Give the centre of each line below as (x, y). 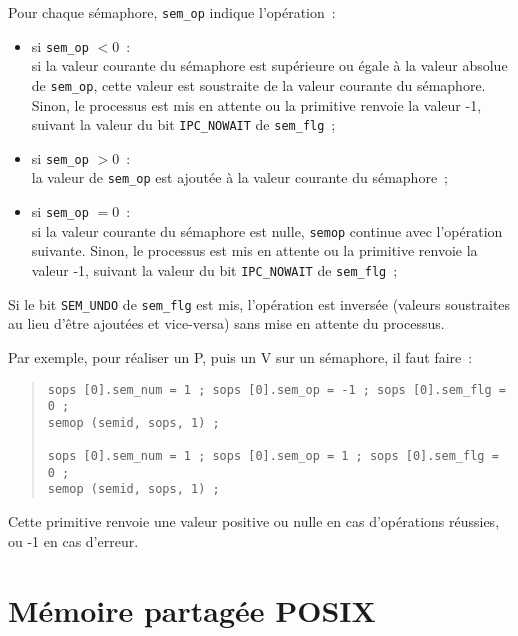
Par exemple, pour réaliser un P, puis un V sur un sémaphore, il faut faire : (240, 356)
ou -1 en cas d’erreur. (73, 540)
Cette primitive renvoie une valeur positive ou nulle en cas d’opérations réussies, (254, 521)
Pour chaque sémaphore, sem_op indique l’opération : (172, 12)
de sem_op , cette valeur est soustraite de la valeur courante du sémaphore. (258, 84)
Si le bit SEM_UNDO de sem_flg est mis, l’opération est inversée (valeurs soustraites (259, 303)
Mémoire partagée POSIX (192, 609)
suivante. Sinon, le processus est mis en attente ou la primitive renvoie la (254, 250)
